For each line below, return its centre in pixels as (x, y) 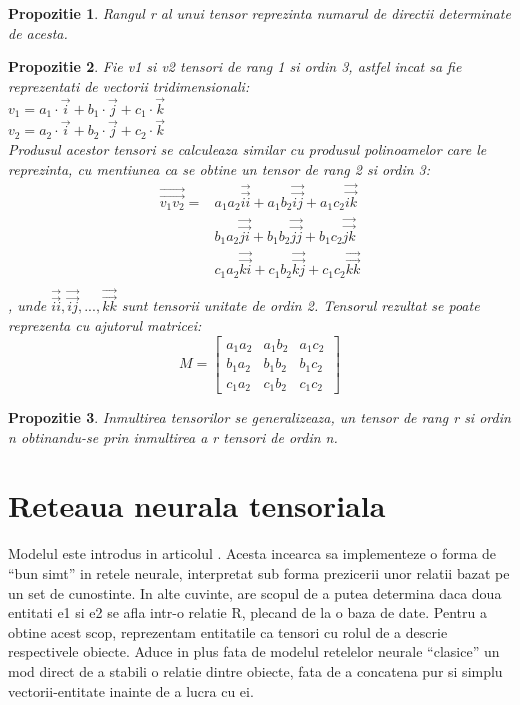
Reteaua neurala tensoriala (197, 505)
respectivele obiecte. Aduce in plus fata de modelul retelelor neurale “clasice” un (254, 651)
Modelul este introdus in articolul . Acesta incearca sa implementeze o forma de (252, 553)
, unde (27, 305)
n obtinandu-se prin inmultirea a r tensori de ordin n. (173, 436)
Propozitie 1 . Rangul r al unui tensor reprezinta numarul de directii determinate (259, 13)
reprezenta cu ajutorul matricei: (105, 325)
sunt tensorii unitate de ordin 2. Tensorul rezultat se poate (300, 305)
